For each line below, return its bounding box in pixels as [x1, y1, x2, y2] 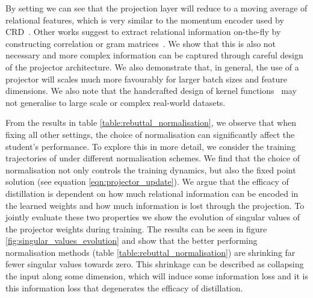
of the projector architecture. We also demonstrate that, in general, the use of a [5, 60, 299, 73]
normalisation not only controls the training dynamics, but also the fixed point [5, 163, 296, 176]
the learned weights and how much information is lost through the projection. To [5, 199, 305, 211]
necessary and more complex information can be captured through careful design [5, 49, 303, 61]
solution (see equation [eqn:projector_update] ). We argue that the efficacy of [5, 175, 289, 188]
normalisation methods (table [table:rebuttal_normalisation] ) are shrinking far [5, 246, 296, 258]
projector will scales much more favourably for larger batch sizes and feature [5, 72, 288, 85]
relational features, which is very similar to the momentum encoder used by [5, 13, 284, 26]
